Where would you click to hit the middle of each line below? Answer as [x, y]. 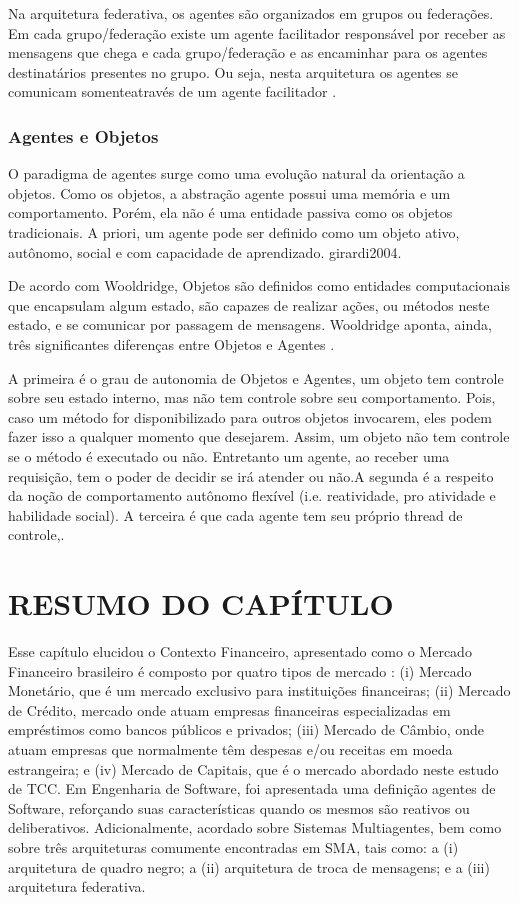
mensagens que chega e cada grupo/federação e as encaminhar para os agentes [248, 52]
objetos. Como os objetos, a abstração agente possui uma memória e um [229, 192]
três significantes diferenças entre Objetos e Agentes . [171, 343]
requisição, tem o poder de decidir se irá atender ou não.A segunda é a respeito [251, 475]
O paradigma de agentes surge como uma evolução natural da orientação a [236, 173]
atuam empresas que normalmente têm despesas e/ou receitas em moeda [230, 748]
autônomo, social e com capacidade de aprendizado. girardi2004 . [205, 251]
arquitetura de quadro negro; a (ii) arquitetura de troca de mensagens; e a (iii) [249, 866]
